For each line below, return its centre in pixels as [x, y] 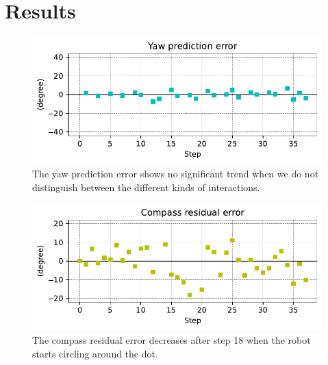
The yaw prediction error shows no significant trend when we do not [176, 173]
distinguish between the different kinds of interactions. [146, 187]
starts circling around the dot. [95, 353]
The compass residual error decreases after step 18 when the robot [172, 339]
